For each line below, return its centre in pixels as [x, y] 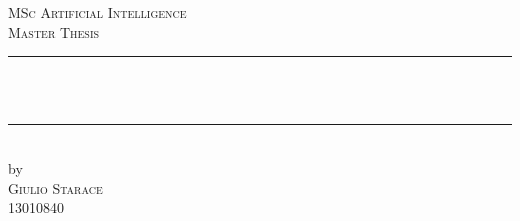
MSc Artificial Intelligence [97, 12]
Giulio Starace [55, 187]
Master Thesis [54, 31]
